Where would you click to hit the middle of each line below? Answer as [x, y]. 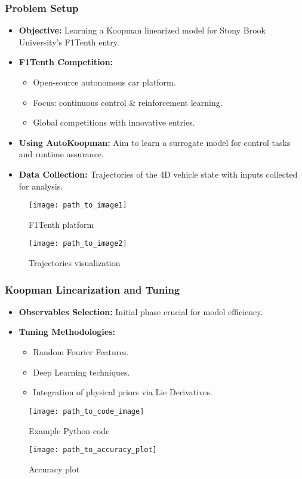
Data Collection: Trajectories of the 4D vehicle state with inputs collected [158, 174]
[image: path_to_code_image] [87, 411]
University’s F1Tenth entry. [69, 42]
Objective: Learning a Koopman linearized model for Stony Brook [142, 30]
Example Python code [69, 430]
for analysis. [41, 186]
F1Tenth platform [61, 224]
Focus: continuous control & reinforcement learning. [128, 102]
